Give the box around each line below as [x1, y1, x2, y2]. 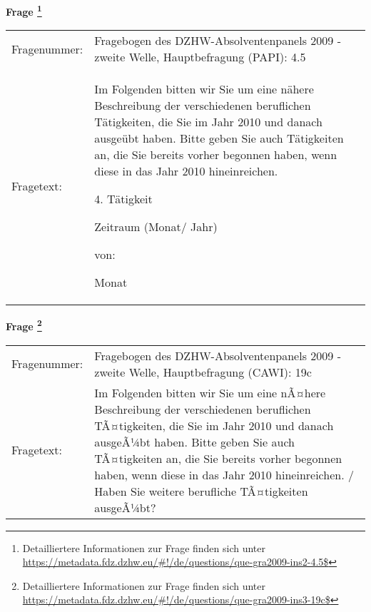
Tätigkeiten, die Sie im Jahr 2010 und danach [94, 113, 322, 131]
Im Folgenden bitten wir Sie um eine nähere [94, 81, 314, 98]
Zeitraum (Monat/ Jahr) [94, 218, 218, 235]
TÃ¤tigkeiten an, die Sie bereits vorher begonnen [94, 449, 342, 466]
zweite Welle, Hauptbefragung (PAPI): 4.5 [94, 49, 306, 66]
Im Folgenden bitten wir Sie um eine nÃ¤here [94, 384, 326, 401]
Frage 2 [6, 317, 42, 333]
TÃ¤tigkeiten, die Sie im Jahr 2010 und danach [94, 417, 334, 434]
